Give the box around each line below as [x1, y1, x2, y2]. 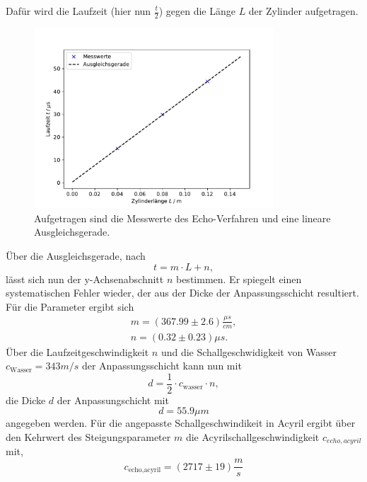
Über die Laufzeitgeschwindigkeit [6, 344, 149, 359]
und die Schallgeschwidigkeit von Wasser [161, 344, 337, 359]
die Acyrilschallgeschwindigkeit [185, 430, 320, 444]
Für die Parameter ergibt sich [6, 299, 134, 314]
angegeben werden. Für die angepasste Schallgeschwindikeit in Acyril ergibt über [6, 415, 356, 430]
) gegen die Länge [158, 4, 235, 18]
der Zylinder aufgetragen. [248, 4, 359, 18]
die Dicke [6, 392, 46, 407]
